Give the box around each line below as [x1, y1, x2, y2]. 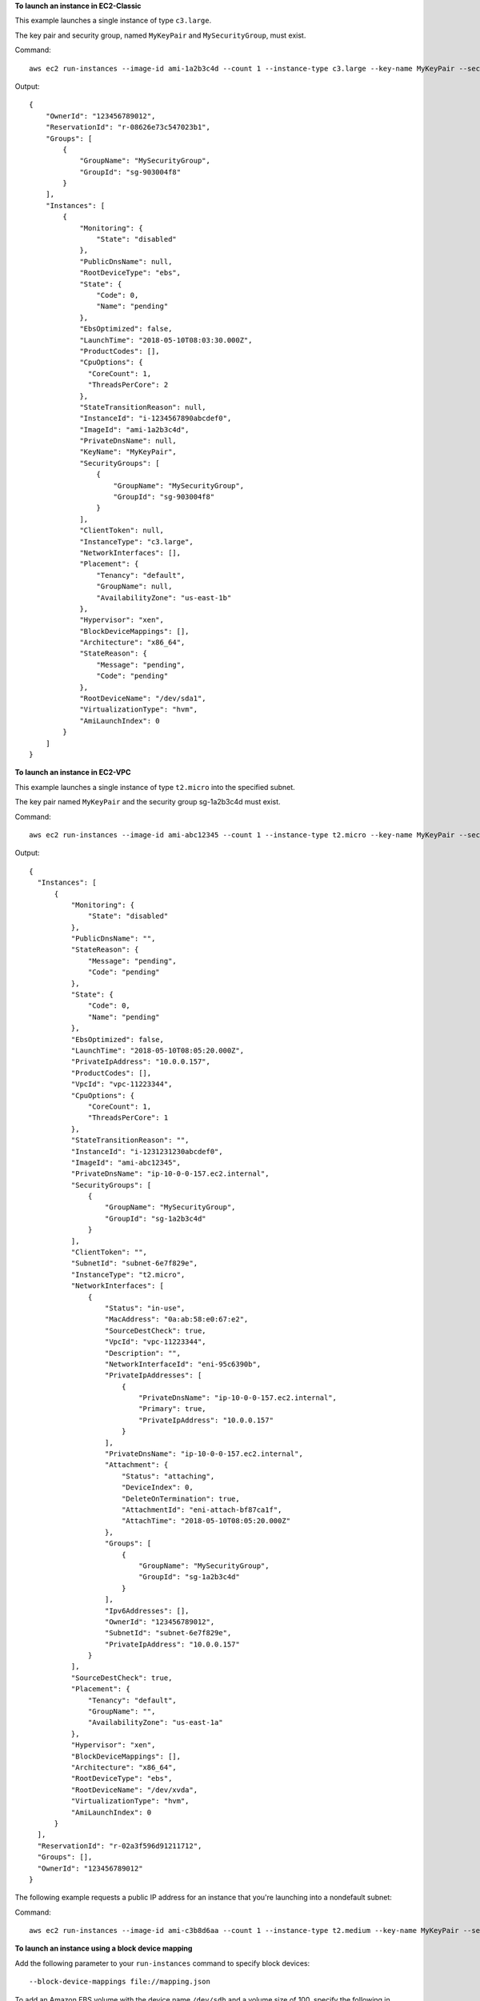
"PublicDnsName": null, [79, 257, 173, 266]
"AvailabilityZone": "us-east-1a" [88, 1718, 223, 1727]
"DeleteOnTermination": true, [121, 1494, 240, 1503]
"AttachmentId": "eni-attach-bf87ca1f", [121, 1506, 282, 1514]
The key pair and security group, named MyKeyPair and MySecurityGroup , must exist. [14, 30, 306, 40]
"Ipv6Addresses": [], [104, 1606, 190, 1615]
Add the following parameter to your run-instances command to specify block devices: [14, 1958, 310, 1968]
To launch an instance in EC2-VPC [14, 768, 131, 777]
